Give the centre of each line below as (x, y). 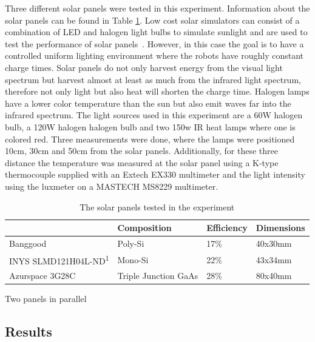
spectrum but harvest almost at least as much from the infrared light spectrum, (153, 79)
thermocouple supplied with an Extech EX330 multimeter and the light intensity (155, 174)
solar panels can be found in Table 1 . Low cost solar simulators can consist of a (152, 20)
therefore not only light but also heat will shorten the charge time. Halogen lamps (157, 91)
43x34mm (274, 259)
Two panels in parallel (46, 299)
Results (29, 331)
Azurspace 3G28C (42, 276)
